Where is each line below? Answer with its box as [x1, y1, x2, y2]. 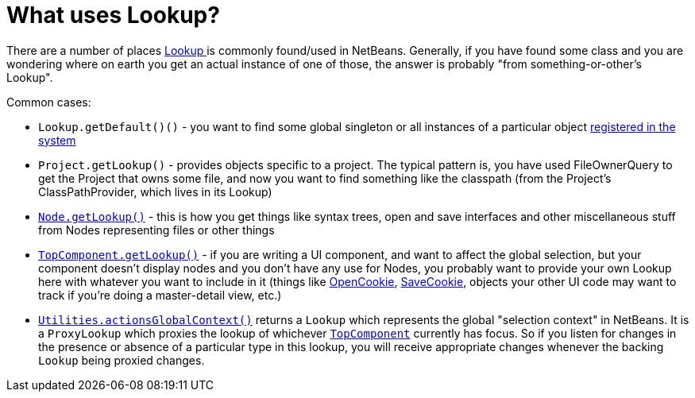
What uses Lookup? [6, 2, 220, 29]
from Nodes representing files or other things [38, 222, 275, 237]
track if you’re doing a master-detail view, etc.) [38, 288, 282, 302]
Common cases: [6, 95, 91, 109]
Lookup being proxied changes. [38, 353, 205, 367]
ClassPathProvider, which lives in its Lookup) [38, 184, 272, 199]
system [38, 133, 76, 147]
